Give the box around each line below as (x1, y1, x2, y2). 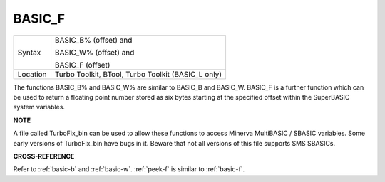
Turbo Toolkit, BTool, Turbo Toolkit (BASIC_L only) (54, 69, 222, 79)
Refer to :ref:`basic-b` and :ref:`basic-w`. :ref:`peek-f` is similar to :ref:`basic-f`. (13, 165, 245, 173)
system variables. (13, 103, 66, 112)
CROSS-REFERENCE (13, 151, 75, 160)
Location (17, 69, 47, 79)
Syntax (17, 47, 41, 57)
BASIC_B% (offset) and (54, 35, 133, 45)
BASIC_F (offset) (54, 60, 111, 70)
